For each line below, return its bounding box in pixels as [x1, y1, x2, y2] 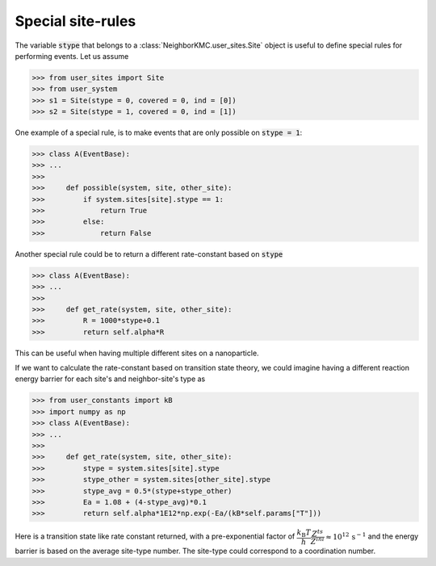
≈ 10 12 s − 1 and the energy [325, 531, 419, 541]
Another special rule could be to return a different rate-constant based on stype [15, 249, 283, 258]
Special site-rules [15, 12, 136, 30]
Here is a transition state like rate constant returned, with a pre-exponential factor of [15, 531, 296, 541]
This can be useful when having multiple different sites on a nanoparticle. [15, 348, 259, 358]
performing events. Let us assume [15, 51, 129, 61]
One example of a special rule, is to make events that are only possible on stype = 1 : [15, 128, 303, 137]
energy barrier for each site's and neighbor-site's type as [15, 374, 206, 384]
